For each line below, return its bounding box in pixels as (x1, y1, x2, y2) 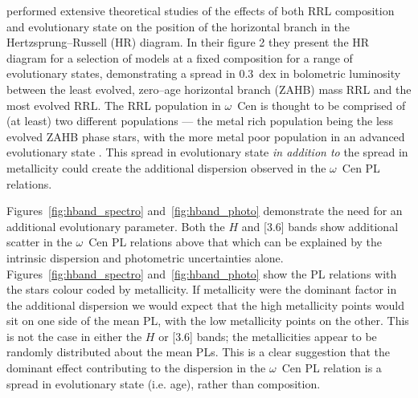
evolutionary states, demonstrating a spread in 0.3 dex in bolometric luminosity (6, 65, 401, 82)
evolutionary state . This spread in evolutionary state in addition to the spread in (6, 144, 408, 160)
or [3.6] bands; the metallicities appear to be (158, 327, 377, 344)
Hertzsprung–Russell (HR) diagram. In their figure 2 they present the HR (6, 34, 370, 51)
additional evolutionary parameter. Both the (6, 217, 225, 234)
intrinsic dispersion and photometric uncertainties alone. (6, 249, 284, 266)
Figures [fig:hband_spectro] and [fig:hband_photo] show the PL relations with (6, 265, 397, 282)
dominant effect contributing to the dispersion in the (6, 359, 266, 376)
